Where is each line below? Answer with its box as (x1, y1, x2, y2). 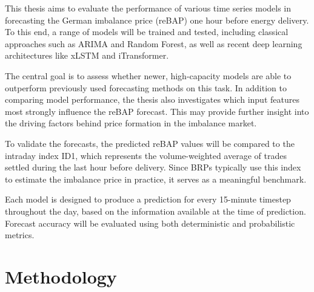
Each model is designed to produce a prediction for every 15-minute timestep (5, 193, 291, 206)
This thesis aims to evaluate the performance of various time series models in (5, 2, 292, 14)
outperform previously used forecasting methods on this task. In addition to (5, 81, 287, 94)
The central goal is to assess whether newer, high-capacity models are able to (5, 69, 292, 82)
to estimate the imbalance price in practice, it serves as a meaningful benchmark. (5, 172, 307, 185)
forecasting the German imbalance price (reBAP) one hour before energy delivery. (5, 13, 309, 26)
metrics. (5, 229, 35, 241)
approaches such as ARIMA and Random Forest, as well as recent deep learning (5, 37, 302, 50)
